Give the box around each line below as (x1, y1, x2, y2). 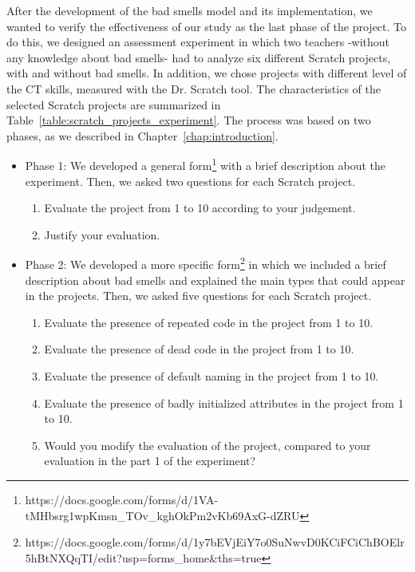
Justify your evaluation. (44, 226, 160, 243)
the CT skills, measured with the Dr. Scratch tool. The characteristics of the (6, 80, 381, 97)
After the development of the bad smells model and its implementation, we (6, 2, 373, 18)
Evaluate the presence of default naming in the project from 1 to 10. (44, 368, 379, 384)
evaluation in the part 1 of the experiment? (44, 452, 256, 469)
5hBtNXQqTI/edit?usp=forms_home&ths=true (25, 549, 262, 566)
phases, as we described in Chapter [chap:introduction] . (6, 127, 279, 144)
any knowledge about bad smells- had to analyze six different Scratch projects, (6, 49, 391, 65)
